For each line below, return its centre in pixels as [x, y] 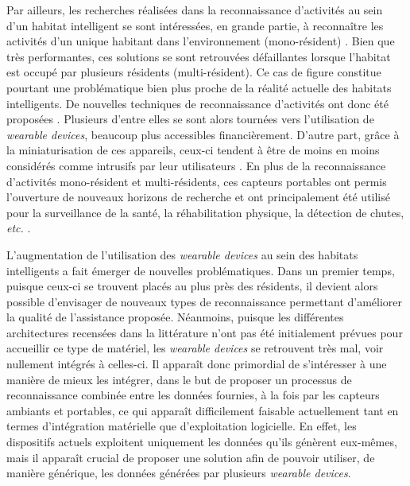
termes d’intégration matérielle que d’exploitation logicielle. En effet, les [182, 426]
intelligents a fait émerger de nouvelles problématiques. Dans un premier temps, [201, 270]
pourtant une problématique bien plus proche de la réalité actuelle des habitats [199, 87]
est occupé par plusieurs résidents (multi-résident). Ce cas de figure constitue [194, 72]
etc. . [19, 228]
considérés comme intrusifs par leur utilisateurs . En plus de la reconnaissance [196, 165]
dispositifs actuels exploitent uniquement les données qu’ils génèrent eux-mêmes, [202, 442]
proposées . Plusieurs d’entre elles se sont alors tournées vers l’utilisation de [190, 119]
